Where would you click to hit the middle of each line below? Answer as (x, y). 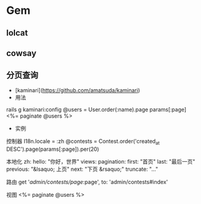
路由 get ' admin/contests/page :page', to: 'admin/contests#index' (87, 182)
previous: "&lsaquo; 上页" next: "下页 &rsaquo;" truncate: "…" (82, 169)
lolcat (17, 33)
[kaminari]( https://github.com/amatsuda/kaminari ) (77, 90)
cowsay (21, 53)
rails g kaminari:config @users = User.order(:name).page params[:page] (96, 109)
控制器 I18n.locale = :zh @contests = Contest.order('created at (83, 142)
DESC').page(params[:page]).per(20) (53, 149)
